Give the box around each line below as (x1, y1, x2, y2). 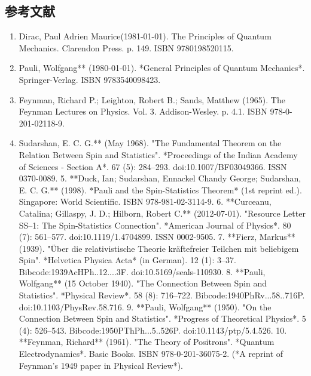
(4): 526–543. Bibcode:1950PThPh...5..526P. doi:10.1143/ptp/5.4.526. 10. (19, 323, 287, 336)
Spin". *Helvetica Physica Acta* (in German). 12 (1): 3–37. (19, 254, 236, 266)
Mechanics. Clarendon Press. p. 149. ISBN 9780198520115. (19, 41, 234, 54)
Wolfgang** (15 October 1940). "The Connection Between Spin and (19, 277, 267, 289)
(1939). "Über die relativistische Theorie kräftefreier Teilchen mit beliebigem (19, 242, 299, 254)
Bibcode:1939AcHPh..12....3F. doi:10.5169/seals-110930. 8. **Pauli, (19, 265, 266, 278)
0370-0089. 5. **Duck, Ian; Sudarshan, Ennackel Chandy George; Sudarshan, (19, 172, 301, 184)
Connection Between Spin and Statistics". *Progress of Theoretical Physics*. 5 (19, 312, 306, 325)
